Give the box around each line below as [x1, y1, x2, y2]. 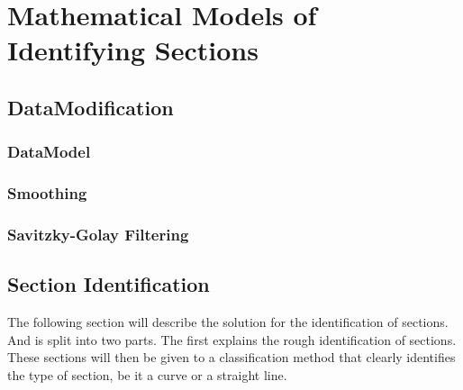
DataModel [7, 141, 91, 163]
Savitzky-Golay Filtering [7, 222, 189, 245]
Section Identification [7, 270, 210, 298]
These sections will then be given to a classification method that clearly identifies [7, 348, 456, 367]
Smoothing [7, 182, 87, 204]
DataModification [7, 93, 174, 121]
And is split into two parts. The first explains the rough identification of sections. [7, 330, 457, 349]
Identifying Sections [7, 32, 259, 68]
